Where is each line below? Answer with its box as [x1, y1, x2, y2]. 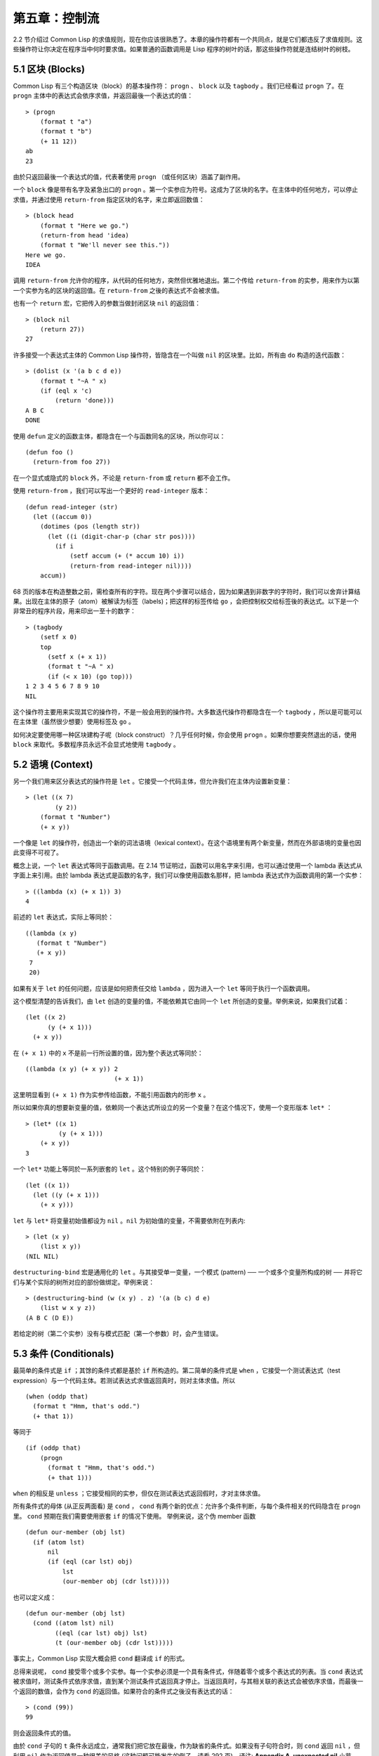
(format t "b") [39, 127, 93, 136]
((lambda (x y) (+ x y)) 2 [25, 1065, 119, 1073]
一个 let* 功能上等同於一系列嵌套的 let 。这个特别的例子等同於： [13, 1165, 206, 1173]
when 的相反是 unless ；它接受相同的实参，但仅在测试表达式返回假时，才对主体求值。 [13, 1489, 265, 1498]
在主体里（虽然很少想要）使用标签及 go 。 [13, 717, 135, 726]
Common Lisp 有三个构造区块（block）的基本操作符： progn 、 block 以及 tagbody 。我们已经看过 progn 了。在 [13, 81, 344, 90]
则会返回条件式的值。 [13, 1729, 75, 1737]
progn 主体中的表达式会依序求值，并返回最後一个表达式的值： [13, 91, 194, 100]
